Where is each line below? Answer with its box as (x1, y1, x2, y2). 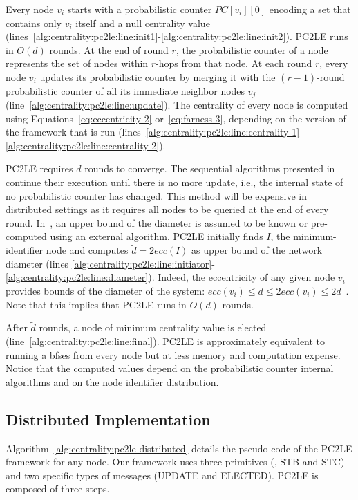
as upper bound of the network (191, 243, 323, 257)
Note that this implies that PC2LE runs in (6, 297, 187, 311)
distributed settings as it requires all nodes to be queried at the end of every (6, 202, 329, 216)
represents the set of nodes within (6, 56, 149, 71)
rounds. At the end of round (49, 42, 169, 57)
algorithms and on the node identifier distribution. (6, 374, 219, 389)
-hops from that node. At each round (156, 56, 312, 71)
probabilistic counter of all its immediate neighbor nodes (6, 83, 245, 98)
